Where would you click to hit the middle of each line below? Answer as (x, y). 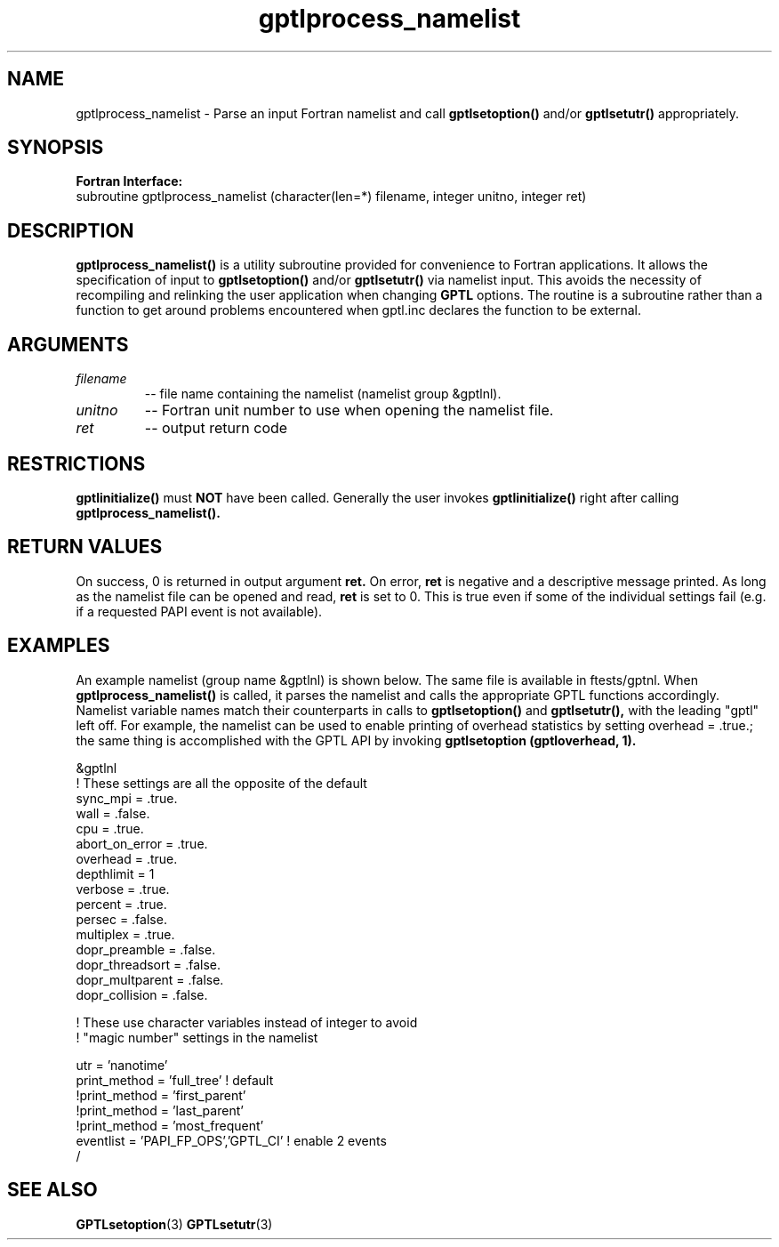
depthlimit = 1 (115, 873)
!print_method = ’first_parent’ (161, 1095)
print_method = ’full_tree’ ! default (175, 1080)
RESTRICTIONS (76, 463)
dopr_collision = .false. (142, 994)
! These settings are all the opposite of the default (221, 783)
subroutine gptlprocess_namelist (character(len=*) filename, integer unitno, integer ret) (331, 197)
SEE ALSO (52, 1190)
